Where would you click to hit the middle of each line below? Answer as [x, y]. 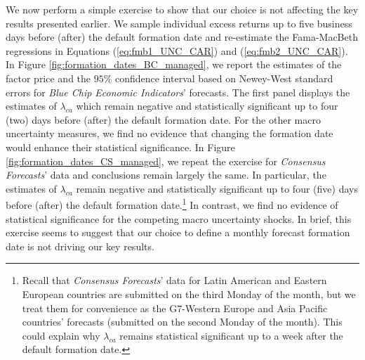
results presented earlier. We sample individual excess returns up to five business [179, 23]
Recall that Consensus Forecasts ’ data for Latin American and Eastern [174, 280]
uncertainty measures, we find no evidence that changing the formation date [170, 133]
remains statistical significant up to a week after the [231, 335]
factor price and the [48, 78]
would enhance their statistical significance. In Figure [120, 147]
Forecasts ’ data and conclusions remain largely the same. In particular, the [166, 175]
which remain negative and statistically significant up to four [207, 106]
